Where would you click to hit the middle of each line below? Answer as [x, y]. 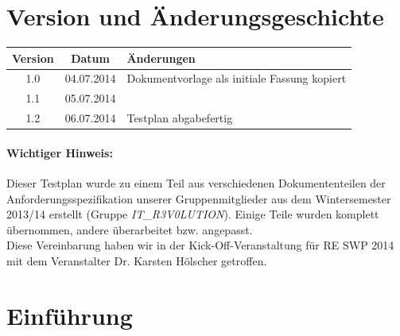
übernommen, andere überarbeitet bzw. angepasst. [130, 229]
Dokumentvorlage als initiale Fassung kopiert [237, 78]
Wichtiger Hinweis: [60, 152]
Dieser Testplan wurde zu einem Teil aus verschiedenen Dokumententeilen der [196, 183]
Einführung [70, 315]
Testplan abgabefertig [180, 118]
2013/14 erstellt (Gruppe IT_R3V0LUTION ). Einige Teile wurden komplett [193, 214]
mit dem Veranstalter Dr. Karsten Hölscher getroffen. [137, 261]
